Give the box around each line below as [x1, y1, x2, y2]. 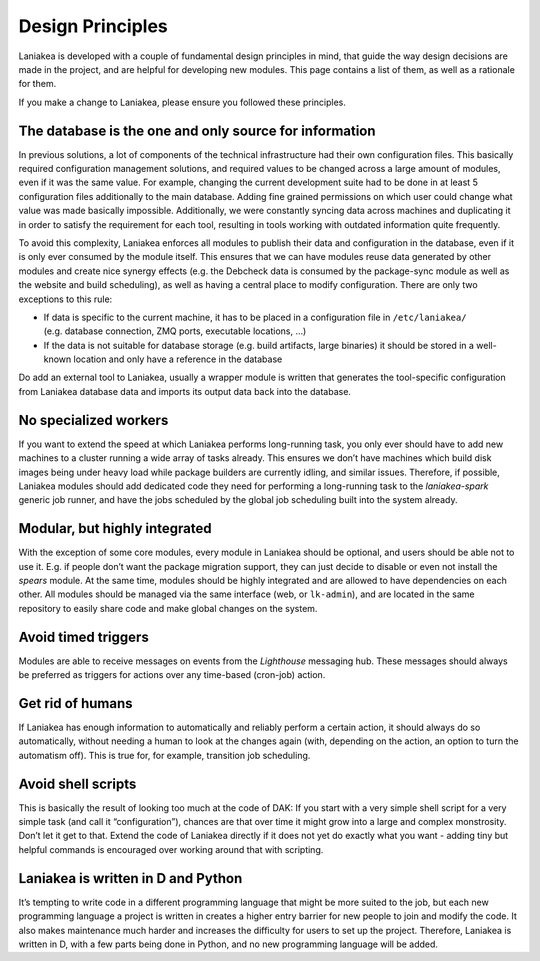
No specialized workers [18, 411, 169, 429]
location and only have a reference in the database [73, 353, 283, 365]
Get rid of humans [18, 695, 134, 712]
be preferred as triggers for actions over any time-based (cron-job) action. [18, 669, 326, 681]
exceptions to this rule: [18, 293, 113, 305]
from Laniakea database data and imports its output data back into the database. [18, 385, 352, 397]
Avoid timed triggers [18, 628, 149, 645]
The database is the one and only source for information [18, 122, 376, 139]
